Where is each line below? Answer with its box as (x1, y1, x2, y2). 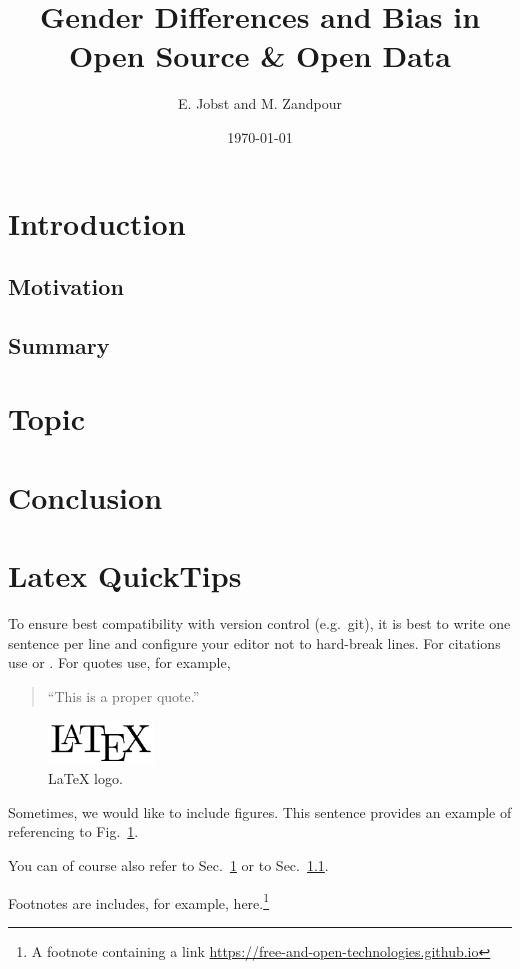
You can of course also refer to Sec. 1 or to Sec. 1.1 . (8, 854, 329, 875)
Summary (8, 329, 110, 360)
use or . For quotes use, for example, (8, 652, 231, 673)
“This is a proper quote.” (47, 685, 200, 706)
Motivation (8, 271, 124, 302)
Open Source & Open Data (69, 35, 451, 76)
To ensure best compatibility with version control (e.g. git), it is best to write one (8, 613, 511, 634)
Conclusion (8, 476, 163, 517)
